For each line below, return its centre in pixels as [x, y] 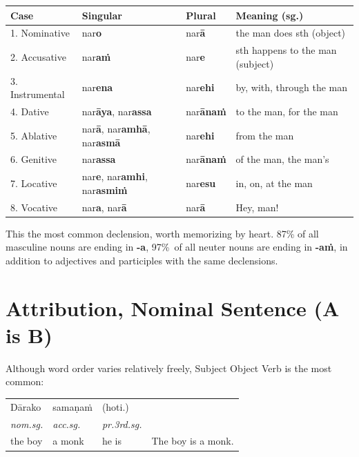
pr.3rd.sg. [122, 424]
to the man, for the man [287, 111]
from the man [265, 135]
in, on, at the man [274, 183]
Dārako [26, 406]
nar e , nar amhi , [115, 176]
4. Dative [30, 111]
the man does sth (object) [291, 33]
